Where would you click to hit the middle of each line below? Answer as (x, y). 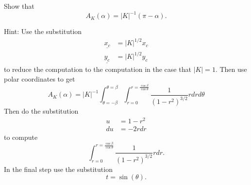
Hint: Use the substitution (43, 31)
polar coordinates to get (40, 79)
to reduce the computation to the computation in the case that (98, 69)
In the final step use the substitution (58, 169)
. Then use (231, 69)
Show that (19, 6)
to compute (21, 137)
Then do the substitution (41, 111)
